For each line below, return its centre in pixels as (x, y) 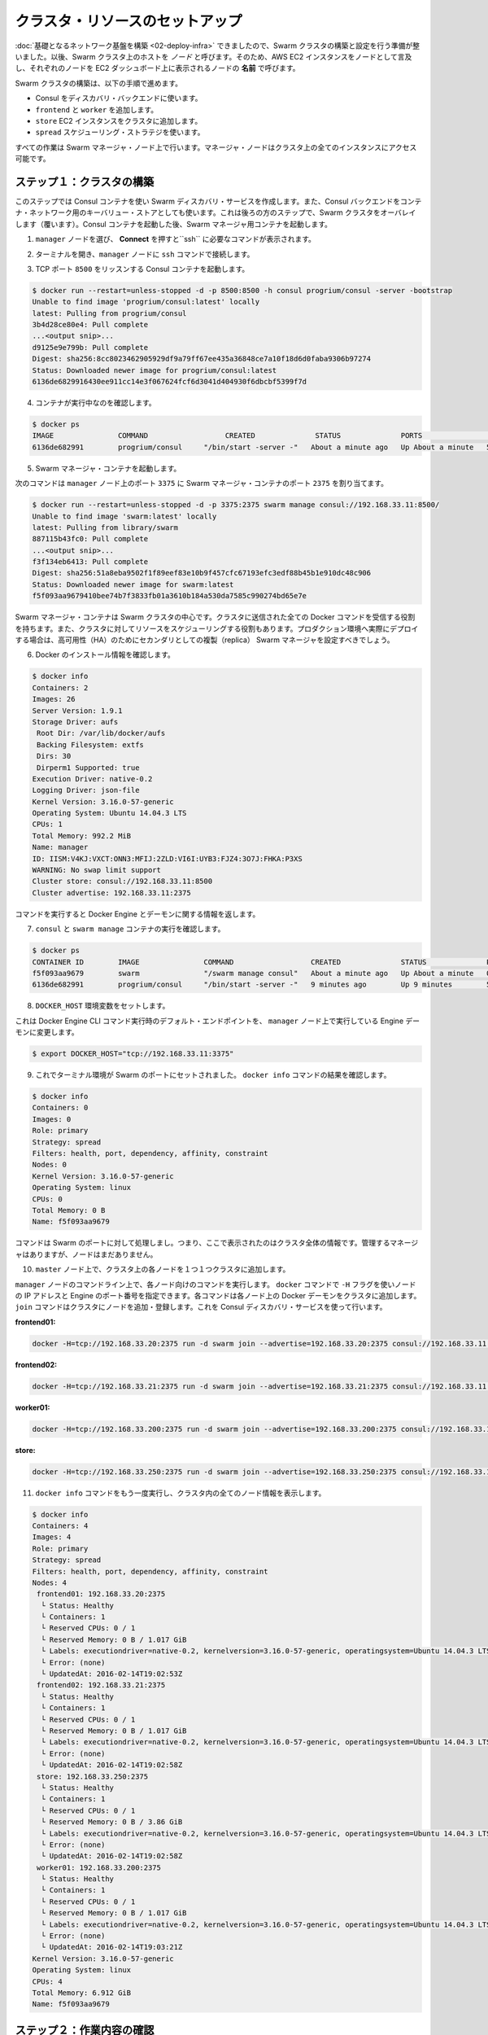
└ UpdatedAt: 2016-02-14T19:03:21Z (112, 1947)
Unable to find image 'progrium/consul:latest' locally (146, 302)
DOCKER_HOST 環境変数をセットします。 (102, 1006)
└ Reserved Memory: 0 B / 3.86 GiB (112, 1822)
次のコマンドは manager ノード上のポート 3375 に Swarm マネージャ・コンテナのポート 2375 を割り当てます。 (201, 484)
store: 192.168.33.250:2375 (93, 1776)
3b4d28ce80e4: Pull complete (90, 325)
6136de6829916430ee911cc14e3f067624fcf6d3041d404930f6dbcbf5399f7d (170, 382)
